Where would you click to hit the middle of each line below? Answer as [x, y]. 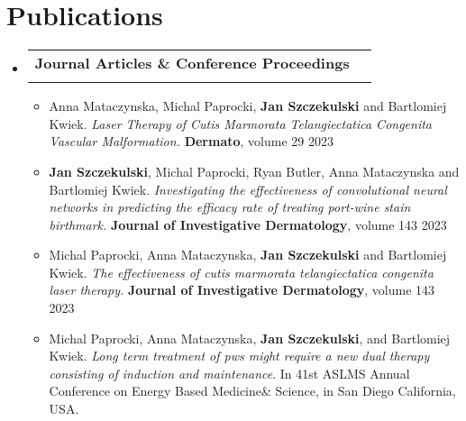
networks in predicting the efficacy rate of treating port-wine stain [230, 207]
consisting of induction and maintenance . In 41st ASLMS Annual [229, 373]
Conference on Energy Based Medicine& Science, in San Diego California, [252, 391]
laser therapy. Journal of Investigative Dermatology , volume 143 [242, 290]
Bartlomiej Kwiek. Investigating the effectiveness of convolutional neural [248, 189]
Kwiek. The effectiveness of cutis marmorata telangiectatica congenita [241, 272]
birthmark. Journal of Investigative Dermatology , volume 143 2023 [248, 224]
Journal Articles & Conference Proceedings [192, 63]
